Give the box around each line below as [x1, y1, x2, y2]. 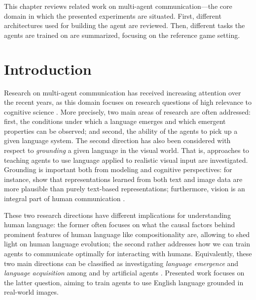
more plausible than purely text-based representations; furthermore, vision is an [4, 183, 245, 194]
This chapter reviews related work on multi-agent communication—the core [4, 1, 232, 11]
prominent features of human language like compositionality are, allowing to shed [4, 229, 250, 239]
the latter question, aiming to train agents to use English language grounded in [4, 277, 244, 287]
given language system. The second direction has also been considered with [4, 135, 231, 146]
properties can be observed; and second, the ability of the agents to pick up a [4, 125, 238, 136]
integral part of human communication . [4, 193, 125, 204]
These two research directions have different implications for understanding [4, 210, 231, 220]
